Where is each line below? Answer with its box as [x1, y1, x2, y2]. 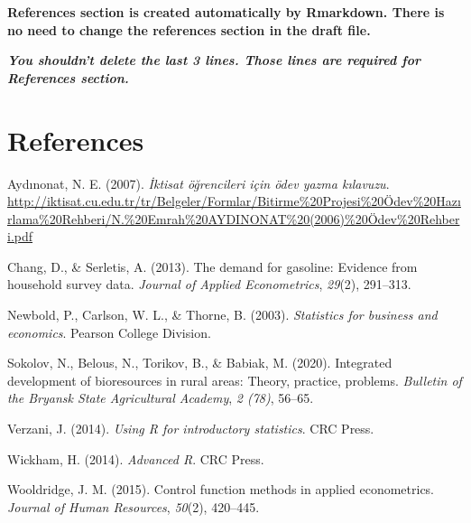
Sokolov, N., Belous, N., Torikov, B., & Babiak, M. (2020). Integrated [7, 353, 392, 372]
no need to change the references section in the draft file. [7, 20, 371, 39]
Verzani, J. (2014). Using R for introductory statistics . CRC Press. [7, 419, 374, 438]
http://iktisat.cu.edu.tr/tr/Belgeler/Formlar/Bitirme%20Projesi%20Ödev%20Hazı [7, 191, 461, 210]
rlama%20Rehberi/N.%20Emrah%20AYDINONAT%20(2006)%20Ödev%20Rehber [7, 209, 460, 228]
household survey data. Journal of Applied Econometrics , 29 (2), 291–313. [7, 275, 411, 294]
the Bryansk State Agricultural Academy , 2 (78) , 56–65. [7, 388, 314, 407]
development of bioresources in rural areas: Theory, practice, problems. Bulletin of [7, 370, 462, 389]
